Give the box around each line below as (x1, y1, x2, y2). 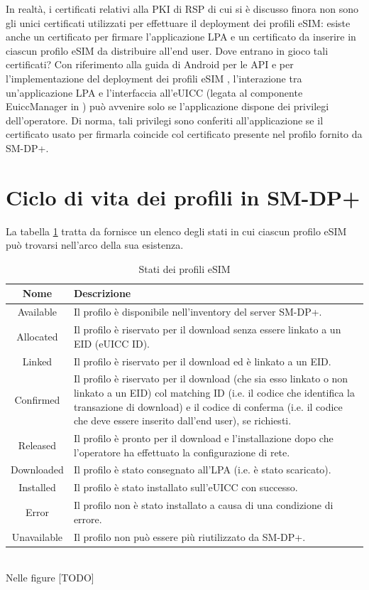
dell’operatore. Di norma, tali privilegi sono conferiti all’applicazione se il (6, 112, 324, 127)
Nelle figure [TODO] (6, 570, 94, 585)
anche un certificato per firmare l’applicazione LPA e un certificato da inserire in (6, 29, 356, 44)
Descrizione (73, 286, 131, 301)
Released (18, 437, 57, 452)
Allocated (16, 328, 58, 343)
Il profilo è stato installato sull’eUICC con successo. (73, 480, 298, 495)
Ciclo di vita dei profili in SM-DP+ (6, 182, 360, 211)
